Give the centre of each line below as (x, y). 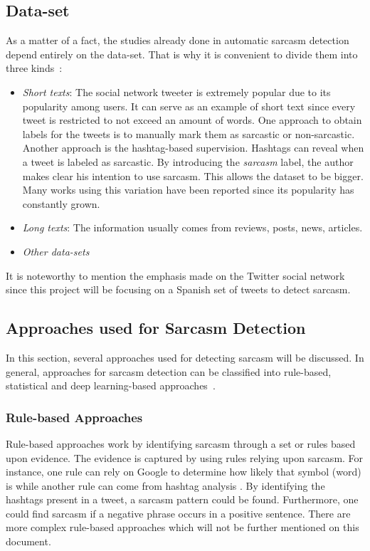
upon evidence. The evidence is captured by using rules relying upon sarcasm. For (185, 457)
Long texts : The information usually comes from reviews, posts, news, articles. (192, 227)
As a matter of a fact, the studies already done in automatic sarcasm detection (178, 40)
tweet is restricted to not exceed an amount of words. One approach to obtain (192, 120)
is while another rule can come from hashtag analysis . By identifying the (165, 485)
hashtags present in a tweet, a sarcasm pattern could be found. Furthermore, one (182, 499)
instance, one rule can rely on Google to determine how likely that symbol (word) (184, 472)
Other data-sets (56, 251)
